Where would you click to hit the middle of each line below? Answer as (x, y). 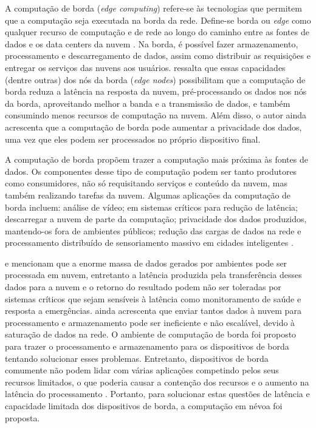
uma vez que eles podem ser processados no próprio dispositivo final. (133, 139)
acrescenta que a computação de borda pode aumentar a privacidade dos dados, (153, 127)
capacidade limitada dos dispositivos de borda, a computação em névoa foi (144, 406)
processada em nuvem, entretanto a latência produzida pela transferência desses (153, 275)
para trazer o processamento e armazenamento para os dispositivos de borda (147, 346)
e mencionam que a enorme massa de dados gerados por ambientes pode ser (146, 263)
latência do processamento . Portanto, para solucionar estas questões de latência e (157, 394)
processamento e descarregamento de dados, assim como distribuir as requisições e (158, 56)
